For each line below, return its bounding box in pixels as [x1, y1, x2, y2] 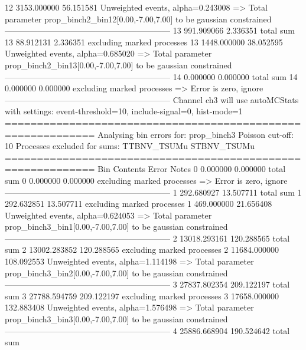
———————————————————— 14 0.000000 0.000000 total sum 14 [5, 70, 298, 82]
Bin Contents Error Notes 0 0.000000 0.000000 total [97, 163, 286, 175]
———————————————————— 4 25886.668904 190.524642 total [5, 324, 290, 336]
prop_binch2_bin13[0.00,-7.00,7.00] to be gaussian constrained [5, 58, 232, 71]
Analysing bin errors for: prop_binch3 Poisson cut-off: [97, 128, 294, 140]
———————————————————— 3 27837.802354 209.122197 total [5, 278, 290, 290]
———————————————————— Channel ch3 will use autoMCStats [5, 93, 299, 105]
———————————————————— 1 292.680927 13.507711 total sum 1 [5, 186, 302, 198]
